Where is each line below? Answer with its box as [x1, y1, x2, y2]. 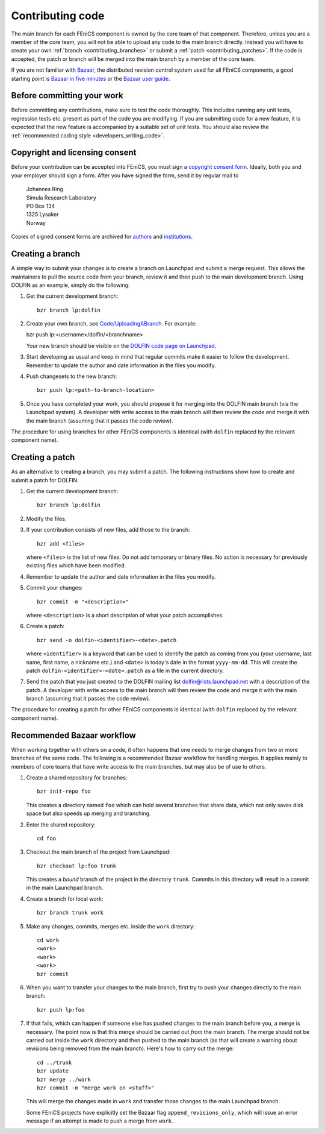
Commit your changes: [26, 584, 83, 591]
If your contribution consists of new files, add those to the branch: [26, 526, 190, 534]
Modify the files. [26, 515, 67, 522]
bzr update [37, 1068, 69, 1074]
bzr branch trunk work [37, 909, 104, 916]
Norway [26, 219, 46, 226]
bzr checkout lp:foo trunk [37, 862, 117, 869]
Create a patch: [26, 623, 65, 630]
